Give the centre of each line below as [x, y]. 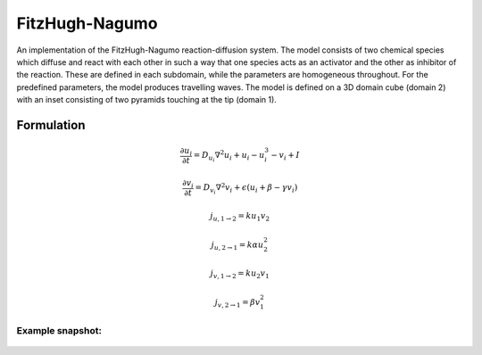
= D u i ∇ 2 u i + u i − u [229, 156]
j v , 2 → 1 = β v [237, 303]
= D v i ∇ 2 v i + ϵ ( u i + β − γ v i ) [246, 189]
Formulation [51, 125]
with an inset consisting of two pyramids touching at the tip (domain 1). [146, 100]
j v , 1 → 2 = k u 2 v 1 [240, 274]
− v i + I [285, 156]
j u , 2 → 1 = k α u [237, 245]
